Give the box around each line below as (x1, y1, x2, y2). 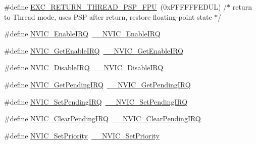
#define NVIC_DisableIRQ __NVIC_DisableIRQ (4, 62, 164, 73)
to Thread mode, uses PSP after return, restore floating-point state (4, 11, 212, 22)
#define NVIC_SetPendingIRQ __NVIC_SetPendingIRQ (4, 96, 188, 107)
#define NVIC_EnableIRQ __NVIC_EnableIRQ (4, 28, 161, 39)
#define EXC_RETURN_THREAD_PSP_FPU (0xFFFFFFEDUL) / (4, 2, 227, 12)
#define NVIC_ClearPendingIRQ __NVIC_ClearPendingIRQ (4, 113, 201, 124)
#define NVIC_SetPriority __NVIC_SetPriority (4, 130, 160, 140)
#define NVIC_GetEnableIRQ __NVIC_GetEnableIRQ (4, 45, 183, 56)
